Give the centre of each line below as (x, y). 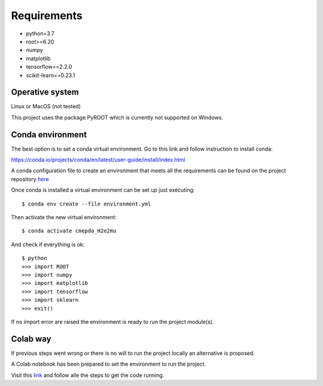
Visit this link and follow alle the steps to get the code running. (88, 375)
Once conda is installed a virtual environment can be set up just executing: (103, 190)
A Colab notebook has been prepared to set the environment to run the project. (109, 364)
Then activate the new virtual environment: (64, 217)
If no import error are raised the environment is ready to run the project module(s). (112, 321)
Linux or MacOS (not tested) (46, 106)
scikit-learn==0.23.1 (51, 75)
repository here (30, 179)
